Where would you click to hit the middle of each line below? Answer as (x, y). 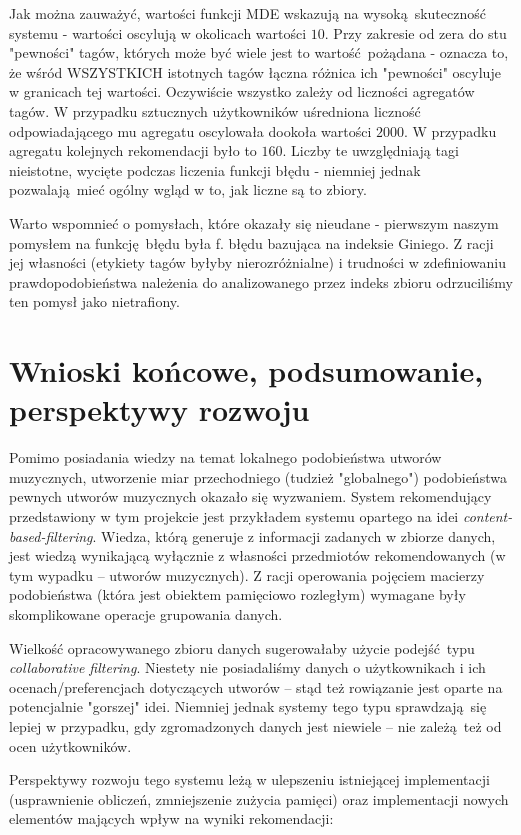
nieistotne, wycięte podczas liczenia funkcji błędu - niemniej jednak (215, 169)
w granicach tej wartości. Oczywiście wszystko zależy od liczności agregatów (242, 91)
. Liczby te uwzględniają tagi (370, 150)
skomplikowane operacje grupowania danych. (146, 613)
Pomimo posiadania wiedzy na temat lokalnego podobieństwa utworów (225, 457)
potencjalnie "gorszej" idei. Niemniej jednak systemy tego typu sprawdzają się (248, 706)
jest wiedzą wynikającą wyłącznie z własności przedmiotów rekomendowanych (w (257, 555)
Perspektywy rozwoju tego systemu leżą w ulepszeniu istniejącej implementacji (249, 779)
